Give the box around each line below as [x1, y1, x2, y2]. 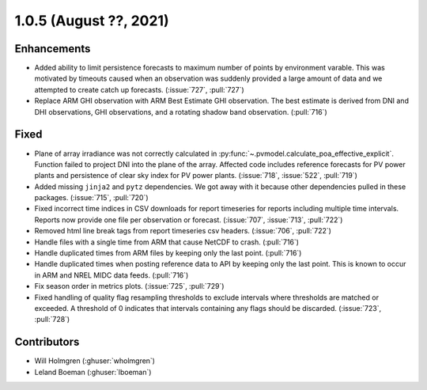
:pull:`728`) [34, 315, 70, 324]
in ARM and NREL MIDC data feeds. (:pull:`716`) [34, 270, 189, 280]
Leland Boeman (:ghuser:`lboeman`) [34, 367, 152, 377]
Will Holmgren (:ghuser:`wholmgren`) [34, 356, 156, 365]
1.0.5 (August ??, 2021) [14, 12, 169, 29]
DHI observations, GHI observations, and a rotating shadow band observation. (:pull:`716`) [34, 107, 327, 116]
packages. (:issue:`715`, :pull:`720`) [34, 193, 149, 203]
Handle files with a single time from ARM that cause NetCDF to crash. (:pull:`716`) [34, 237, 300, 247]
